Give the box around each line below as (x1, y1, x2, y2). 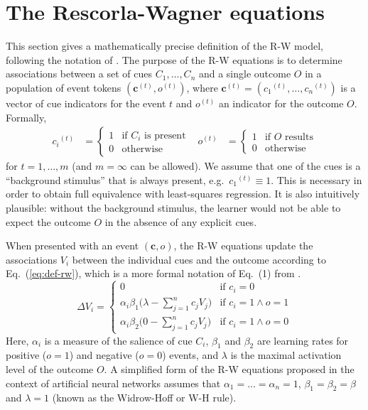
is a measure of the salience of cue (44, 333, 193, 347)
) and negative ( (69, 347, 139, 362)
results (285, 131, 313, 142)
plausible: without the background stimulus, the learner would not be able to (6, 200, 341, 215)
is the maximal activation (230, 347, 342, 362)
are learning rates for (256, 333, 349, 347)
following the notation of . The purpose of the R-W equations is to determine (6, 52, 342, 67)
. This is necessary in (271, 172, 362, 187)
